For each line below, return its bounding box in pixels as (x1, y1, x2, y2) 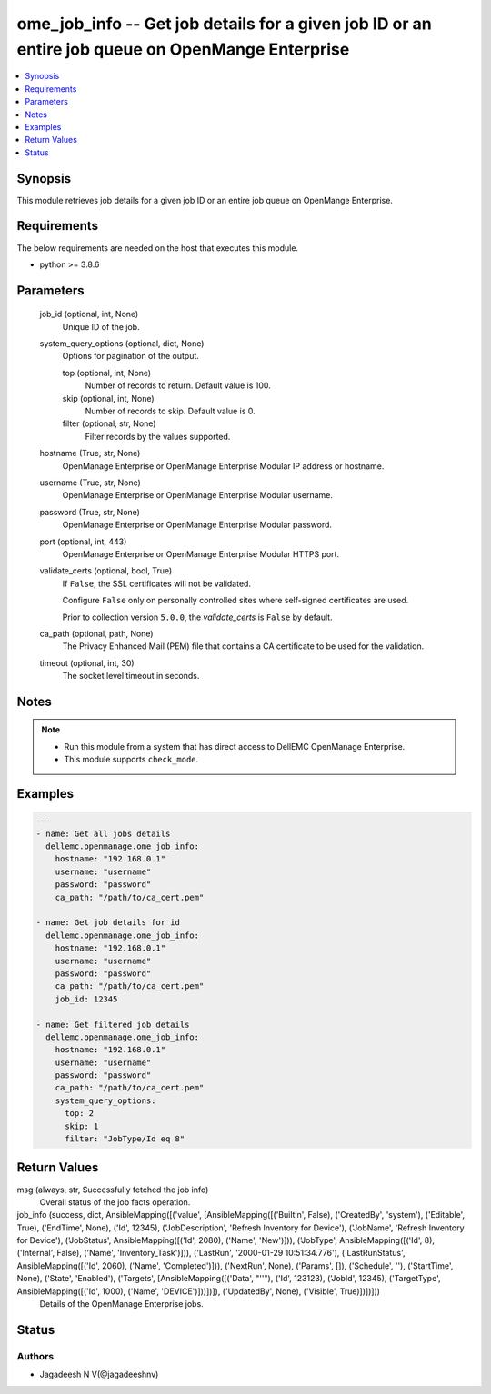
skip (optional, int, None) (62, 393, 155, 403)
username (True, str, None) (39, 477, 141, 488)
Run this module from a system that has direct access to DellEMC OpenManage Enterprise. (64, 741, 406, 752)
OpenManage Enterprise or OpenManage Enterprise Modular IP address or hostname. (62, 460, 385, 472)
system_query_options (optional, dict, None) (39, 338, 205, 349)
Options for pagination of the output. (62, 351, 200, 362)
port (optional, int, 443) (39, 536, 127, 547)
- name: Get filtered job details (35, 1019, 190, 1030)
